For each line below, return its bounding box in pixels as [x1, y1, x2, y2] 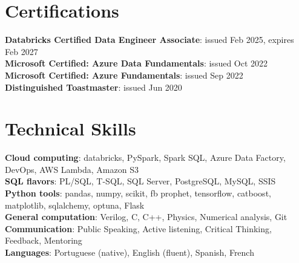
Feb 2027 [5, 45, 38, 57]
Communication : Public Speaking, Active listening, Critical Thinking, [5, 222, 272, 235]
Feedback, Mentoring [5, 234, 82, 247]
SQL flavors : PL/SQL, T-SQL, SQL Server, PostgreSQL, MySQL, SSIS [5, 175, 276, 187]
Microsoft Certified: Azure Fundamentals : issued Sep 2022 [5, 68, 243, 81]
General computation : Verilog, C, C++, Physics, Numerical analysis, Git [5, 210, 287, 223]
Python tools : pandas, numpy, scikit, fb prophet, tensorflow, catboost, [5, 187, 271, 199]
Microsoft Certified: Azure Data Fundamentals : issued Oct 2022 [5, 57, 268, 70]
